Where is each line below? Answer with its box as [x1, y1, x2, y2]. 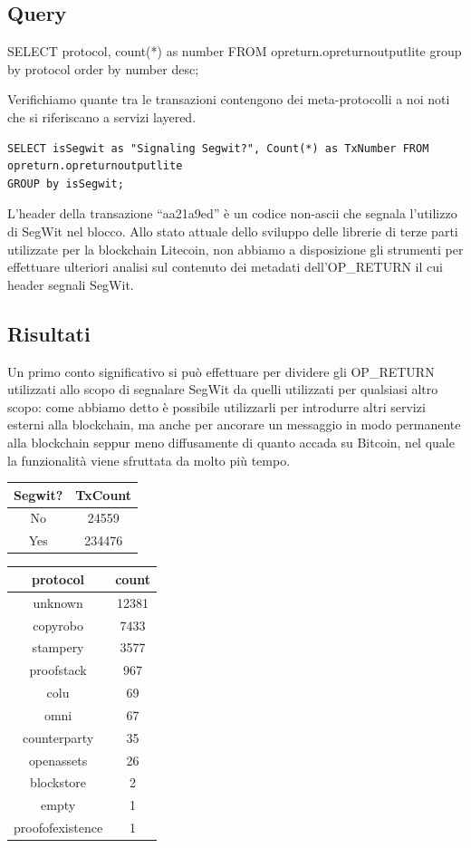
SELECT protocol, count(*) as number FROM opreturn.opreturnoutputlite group [7, 42, 462, 61]
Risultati [7, 319, 91, 347]
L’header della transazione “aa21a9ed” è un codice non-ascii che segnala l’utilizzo [7, 204, 457, 223]
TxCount [75, 485, 132, 504]
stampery [32, 638, 84, 657]
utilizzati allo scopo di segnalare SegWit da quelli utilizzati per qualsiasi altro [7, 380, 438, 399]
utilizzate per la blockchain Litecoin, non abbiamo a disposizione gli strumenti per [7, 239, 464, 258]
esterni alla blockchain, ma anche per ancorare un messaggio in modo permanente [7, 415, 461, 434]
